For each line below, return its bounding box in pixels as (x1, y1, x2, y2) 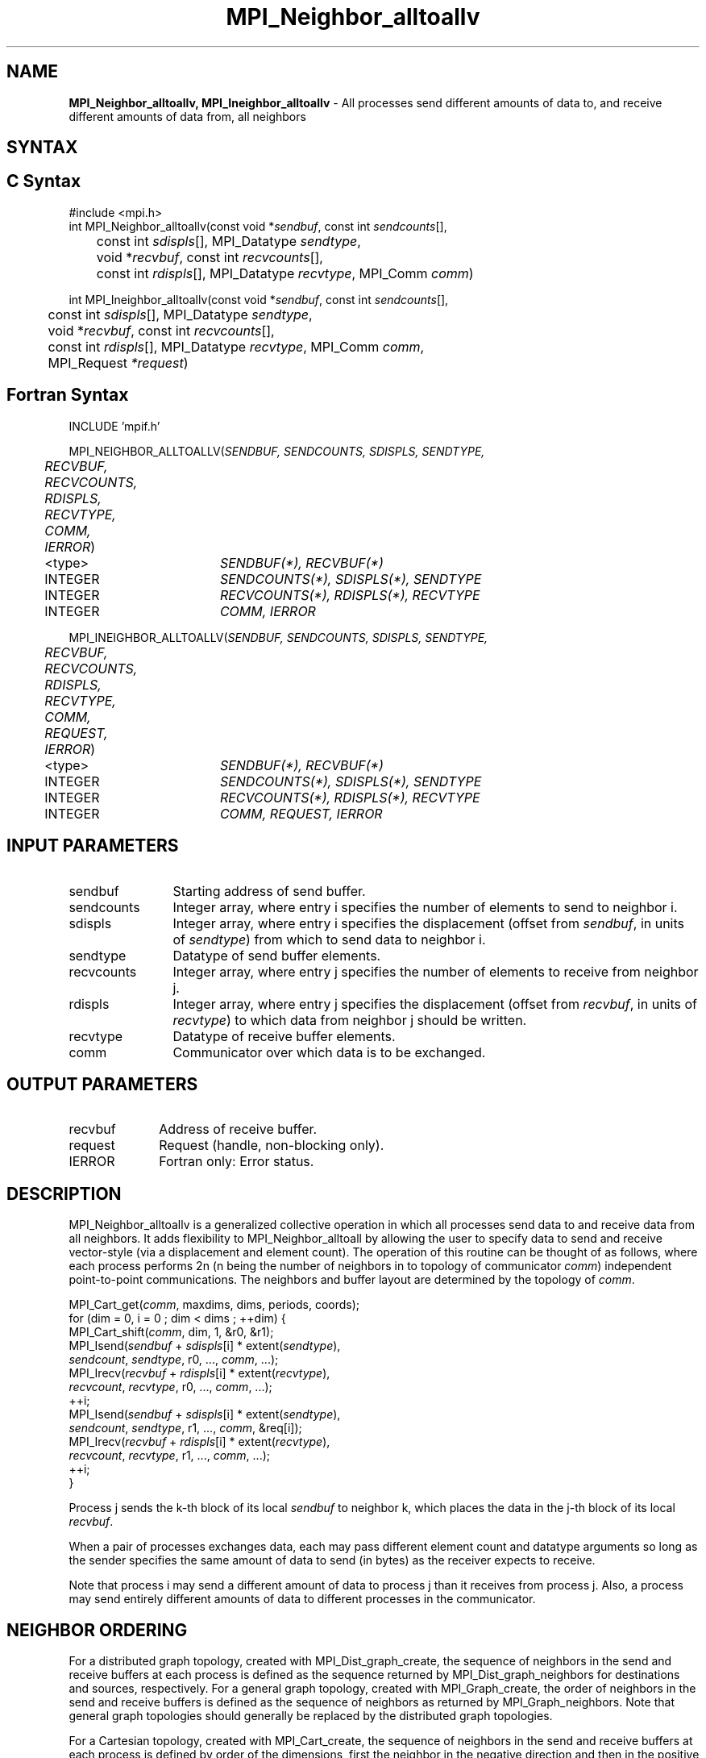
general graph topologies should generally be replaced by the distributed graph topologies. (69, 1709, 553, 1723)
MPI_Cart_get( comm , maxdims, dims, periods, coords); (69, 1298, 360, 1312)
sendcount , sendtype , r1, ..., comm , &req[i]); (69, 1421, 302, 1435)
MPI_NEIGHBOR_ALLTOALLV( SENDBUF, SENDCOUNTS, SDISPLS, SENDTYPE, (69, 444, 485, 458)
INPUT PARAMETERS (6, 835, 179, 856)
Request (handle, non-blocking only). (159, 1137, 384, 1154)
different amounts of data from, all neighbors (69, 109, 306, 123)
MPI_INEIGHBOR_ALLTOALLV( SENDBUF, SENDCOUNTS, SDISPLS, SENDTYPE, (69, 630, 488, 644)
